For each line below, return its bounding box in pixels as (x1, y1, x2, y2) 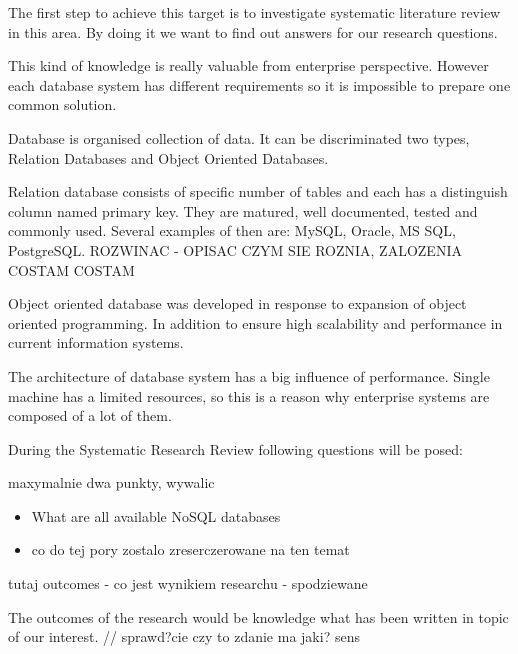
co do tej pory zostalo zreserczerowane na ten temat (31, 539, 350, 560)
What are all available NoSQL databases (31, 505, 281, 526)
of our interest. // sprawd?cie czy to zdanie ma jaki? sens (8, 626, 360, 647)
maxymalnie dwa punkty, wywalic (8, 472, 215, 493)
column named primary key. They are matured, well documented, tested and (8, 200, 478, 221)
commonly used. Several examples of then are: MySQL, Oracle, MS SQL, (8, 220, 456, 241)
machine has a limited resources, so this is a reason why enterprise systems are (8, 385, 490, 406)
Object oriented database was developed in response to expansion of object (8, 293, 467, 314)
